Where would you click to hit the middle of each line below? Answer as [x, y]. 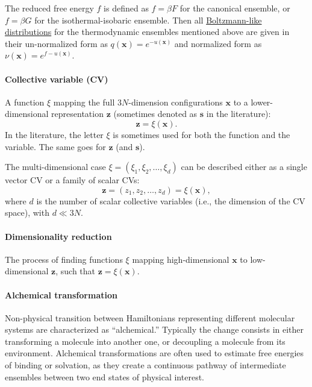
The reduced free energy [49, 8]
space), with [27, 212]
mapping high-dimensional [181, 259]
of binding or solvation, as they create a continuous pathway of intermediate [145, 365]
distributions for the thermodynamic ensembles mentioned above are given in [147, 32]
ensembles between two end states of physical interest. [105, 376]
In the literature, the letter [54, 134]
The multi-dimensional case [55, 167]
